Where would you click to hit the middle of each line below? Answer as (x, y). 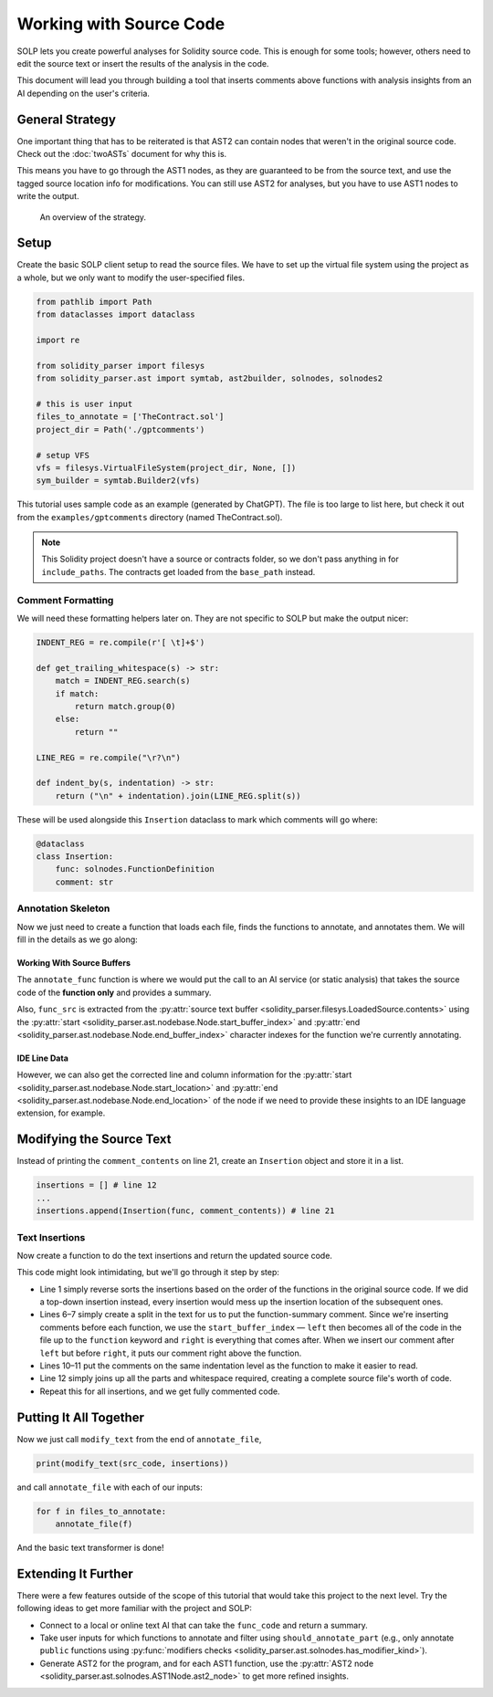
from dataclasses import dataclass (115, 314)
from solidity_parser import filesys (121, 366)
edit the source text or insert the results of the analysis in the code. (143, 63)
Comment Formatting (65, 600)
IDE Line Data (42, 1058)
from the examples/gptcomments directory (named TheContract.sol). (150, 517)
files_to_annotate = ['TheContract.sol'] (130, 417)
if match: (77, 693)
